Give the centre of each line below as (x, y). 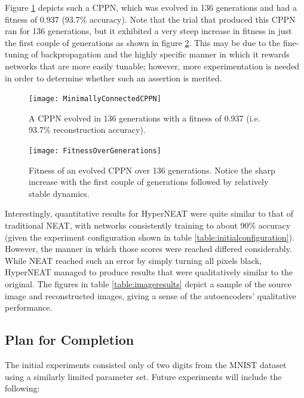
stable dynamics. (59, 193)
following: (22, 388)
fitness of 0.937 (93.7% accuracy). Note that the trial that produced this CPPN (150, 19)
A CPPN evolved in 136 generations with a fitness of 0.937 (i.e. (145, 118)
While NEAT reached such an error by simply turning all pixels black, (133, 260)
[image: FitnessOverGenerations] (95, 151)
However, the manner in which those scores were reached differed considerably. (148, 249)
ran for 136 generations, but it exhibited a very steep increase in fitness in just (148, 31)
